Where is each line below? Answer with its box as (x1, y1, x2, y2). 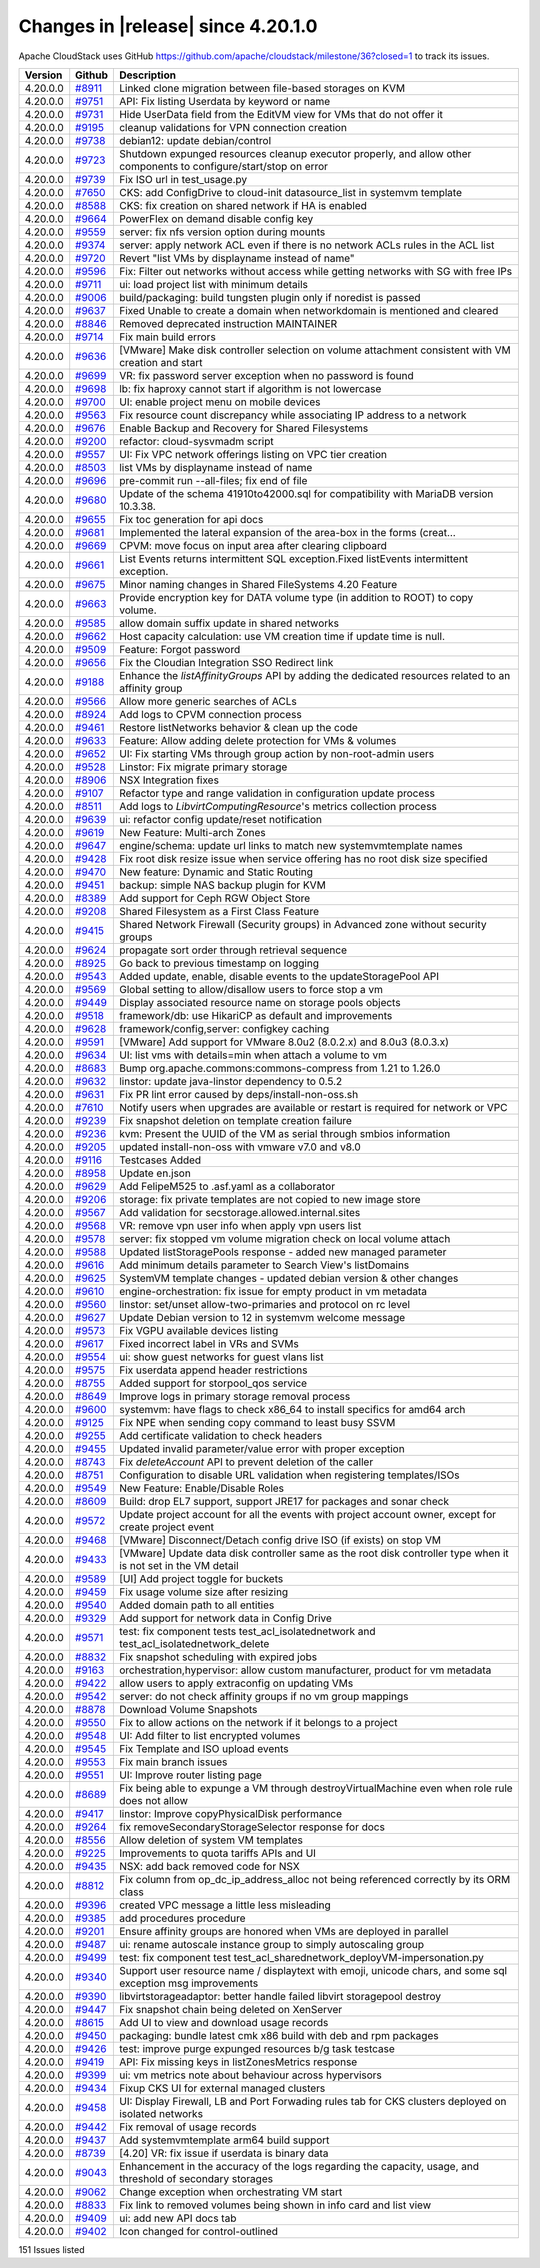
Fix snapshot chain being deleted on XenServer (118, 2002, 343, 2016)
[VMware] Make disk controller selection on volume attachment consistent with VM (118, 343, 511, 357)
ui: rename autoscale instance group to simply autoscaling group (118, 1937, 425, 1951)
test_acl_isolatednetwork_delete (118, 1636, 270, 1650)
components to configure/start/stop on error (118, 159, 329, 173)
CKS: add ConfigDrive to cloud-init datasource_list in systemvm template (118, 185, 462, 199)
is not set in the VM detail (118, 1558, 239, 1572)
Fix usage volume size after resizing (118, 1585, 289, 1599)
